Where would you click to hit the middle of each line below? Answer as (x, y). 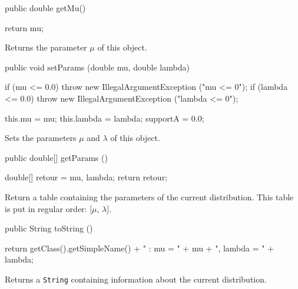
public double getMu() (45, 8)
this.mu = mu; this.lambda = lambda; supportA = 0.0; (105, 118)
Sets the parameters (41, 138)
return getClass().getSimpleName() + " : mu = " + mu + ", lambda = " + (140, 248)
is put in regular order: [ (49, 208)
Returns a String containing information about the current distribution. (136, 279)
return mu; (24, 27)
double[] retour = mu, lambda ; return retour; (86, 177)
